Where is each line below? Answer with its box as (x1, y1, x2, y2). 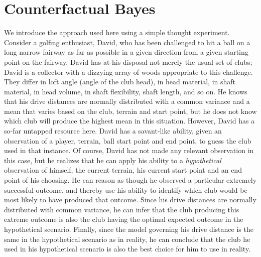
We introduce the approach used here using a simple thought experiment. (4, 27, 230, 38)
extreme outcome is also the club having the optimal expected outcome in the (4, 214, 243, 224)
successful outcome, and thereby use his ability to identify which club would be (4, 184, 247, 195)
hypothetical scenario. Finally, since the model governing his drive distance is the (4, 224, 253, 234)
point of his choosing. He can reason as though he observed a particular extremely (4, 175, 257, 185)
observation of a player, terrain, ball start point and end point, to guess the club (4, 135, 251, 146)
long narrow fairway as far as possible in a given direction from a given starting (4, 47, 248, 57)
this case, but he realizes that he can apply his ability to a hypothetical (4, 155, 221, 165)
